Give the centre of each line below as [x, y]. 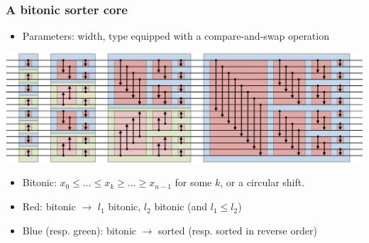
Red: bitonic [49, 206]
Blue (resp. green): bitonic [79, 230]
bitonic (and [181, 206]
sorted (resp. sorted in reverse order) [238, 230]
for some [193, 182]
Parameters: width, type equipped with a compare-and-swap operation [176, 36]
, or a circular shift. [263, 182]
